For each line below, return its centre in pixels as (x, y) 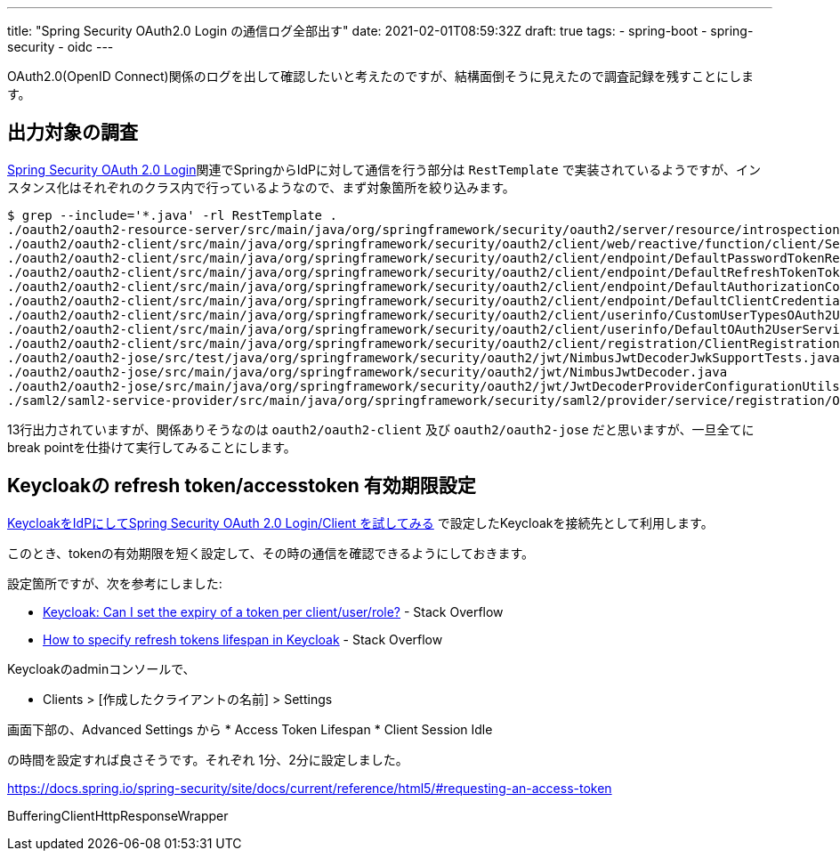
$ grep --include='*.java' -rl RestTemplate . (172, 215)
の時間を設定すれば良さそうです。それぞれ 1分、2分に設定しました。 (208, 759)
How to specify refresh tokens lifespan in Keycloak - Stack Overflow (243, 639)
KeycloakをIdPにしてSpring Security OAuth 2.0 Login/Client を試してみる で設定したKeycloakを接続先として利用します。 (360, 522)
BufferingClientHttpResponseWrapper (118, 815)
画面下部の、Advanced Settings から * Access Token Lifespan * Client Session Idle (250, 729)
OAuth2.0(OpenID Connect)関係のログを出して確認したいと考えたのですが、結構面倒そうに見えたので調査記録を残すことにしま (380, 76)
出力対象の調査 (73, 133)
